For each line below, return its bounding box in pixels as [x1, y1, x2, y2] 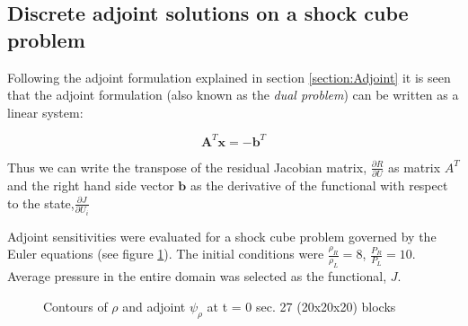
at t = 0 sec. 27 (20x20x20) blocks [207, 296, 396, 315]
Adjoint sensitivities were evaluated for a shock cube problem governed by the [7, 226, 437, 245]
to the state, [7, 193, 75, 212]
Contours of [43, 296, 108, 315]
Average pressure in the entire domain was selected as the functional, [7, 267, 387, 286]
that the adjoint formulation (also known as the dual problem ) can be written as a [7, 85, 459, 104]
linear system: [7, 102, 84, 121]
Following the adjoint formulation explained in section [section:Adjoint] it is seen [7, 67, 451, 86]
